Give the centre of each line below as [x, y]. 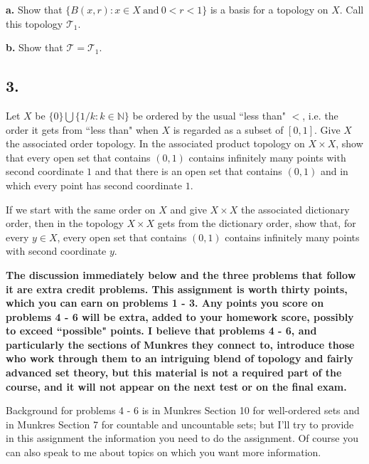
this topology [34, 23]
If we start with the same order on [81, 209]
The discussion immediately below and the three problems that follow [181, 274]
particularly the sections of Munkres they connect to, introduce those [180, 344]
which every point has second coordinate [94, 185]
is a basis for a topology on [269, 9]
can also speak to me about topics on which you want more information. [164, 452]
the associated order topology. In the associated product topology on [155, 143]
